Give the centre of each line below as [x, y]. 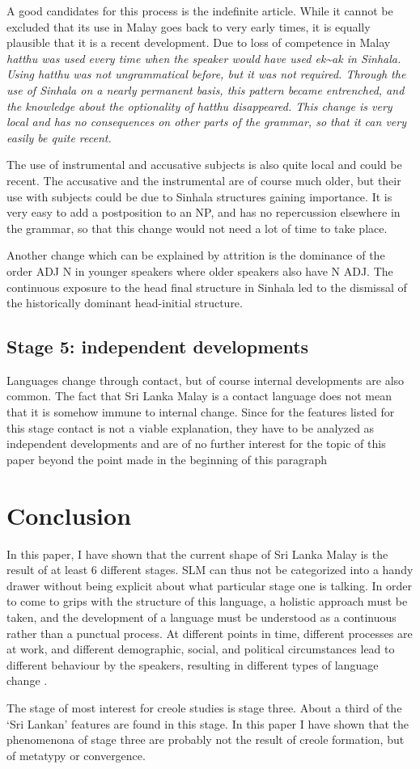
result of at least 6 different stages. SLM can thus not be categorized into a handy [210, 570]
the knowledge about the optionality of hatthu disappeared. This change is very [199, 106]
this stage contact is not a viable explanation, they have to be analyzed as [191, 427]
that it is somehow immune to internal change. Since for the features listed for [201, 412]
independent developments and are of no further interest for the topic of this [196, 444]
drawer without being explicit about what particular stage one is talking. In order [209, 585]
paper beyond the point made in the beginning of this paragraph [167, 459]
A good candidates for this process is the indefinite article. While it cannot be [200, 11]
